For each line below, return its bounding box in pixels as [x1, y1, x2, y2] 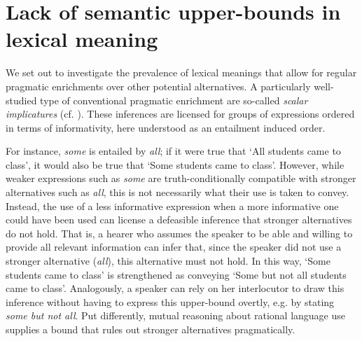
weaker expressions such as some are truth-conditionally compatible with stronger [6, 171, 356, 186]
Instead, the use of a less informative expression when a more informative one [6, 198, 339, 213]
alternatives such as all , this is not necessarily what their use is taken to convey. [6, 185, 349, 200]
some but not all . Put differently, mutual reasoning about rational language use [6, 308, 346, 323]
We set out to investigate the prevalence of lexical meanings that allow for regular [6, 65, 357, 80]
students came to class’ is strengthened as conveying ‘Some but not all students [6, 267, 347, 281]
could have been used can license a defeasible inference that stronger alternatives [6, 212, 352, 227]
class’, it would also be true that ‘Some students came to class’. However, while [6, 157, 344, 172]
